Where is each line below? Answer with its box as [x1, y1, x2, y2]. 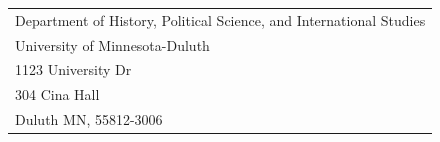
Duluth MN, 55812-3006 [15, 109, 163, 130]
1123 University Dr [15, 59, 132, 80]
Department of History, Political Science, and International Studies [15, 9, 426, 30]
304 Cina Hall [15, 84, 100, 105]
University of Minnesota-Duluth [15, 34, 210, 55]
